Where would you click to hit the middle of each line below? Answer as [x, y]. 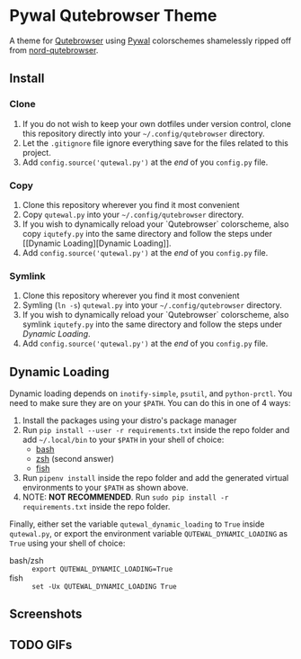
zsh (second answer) [75, 459]
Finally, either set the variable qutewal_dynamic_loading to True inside [137, 524]
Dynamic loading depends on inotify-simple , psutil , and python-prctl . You [151, 393]
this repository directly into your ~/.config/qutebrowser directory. [143, 133]
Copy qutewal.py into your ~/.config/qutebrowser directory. [133, 214]
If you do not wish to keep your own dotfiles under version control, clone [157, 123]
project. [36, 152]
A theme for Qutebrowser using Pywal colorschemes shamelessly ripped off [150, 41]
